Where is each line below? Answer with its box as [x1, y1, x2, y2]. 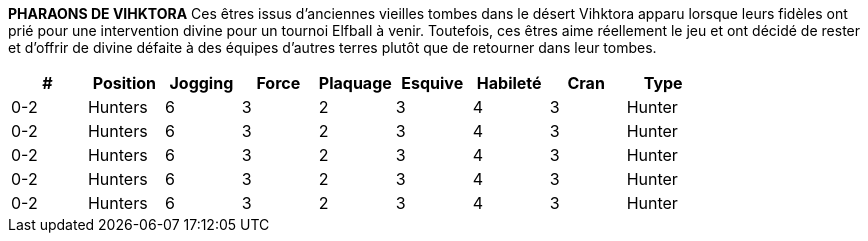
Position [92, 73, 157, 93]
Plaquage [318, 73, 392, 93]
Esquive [401, 73, 464, 93]
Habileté [476, 73, 542, 93]
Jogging [169, 73, 234, 93]
